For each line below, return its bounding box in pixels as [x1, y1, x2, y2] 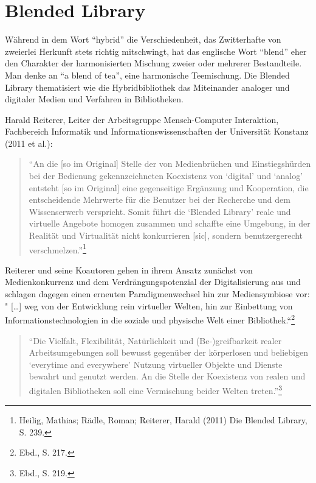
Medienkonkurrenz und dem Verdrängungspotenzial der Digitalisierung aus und [5, 275, 301, 288]
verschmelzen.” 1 [29, 241, 87, 256]
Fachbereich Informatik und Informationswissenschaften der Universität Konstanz [5, 125, 309, 138]
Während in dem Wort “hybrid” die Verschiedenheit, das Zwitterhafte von [5, 33, 281, 46]
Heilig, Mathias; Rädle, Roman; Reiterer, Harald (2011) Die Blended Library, [19, 414, 307, 426]
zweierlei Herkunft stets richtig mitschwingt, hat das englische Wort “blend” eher [5, 44, 307, 57]
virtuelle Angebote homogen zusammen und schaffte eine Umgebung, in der [29, 217, 311, 230]
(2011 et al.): [5, 136, 53, 149]
